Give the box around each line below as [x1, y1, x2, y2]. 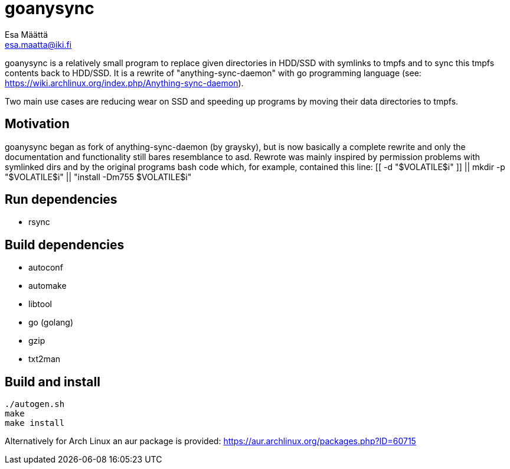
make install [5, 418, 65, 428]
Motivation [5, 116, 70, 132]
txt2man [28, 354, 61, 364]
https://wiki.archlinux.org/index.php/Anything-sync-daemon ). [5, 77, 244, 88]
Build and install [5, 374, 100, 389]
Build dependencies [5, 237, 125, 252]
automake [28, 281, 67, 291]
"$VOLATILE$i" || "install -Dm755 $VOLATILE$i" [5, 171, 192, 182]
